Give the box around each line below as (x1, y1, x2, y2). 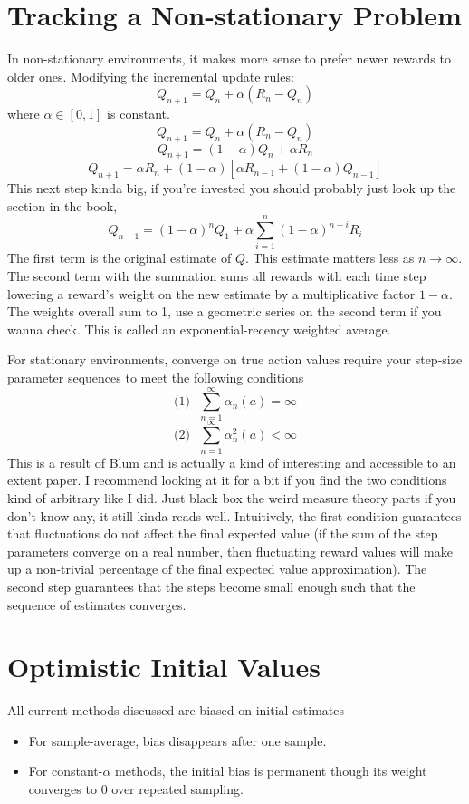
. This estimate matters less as (245, 248, 415, 267)
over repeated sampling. (111, 780, 244, 799)
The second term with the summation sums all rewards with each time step (7, 266, 426, 285)
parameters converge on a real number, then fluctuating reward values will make (7, 541, 453, 560)
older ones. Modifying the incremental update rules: (7, 66, 294, 85)
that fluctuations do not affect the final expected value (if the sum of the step (7, 524, 438, 543)
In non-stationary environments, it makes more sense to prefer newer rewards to (7, 49, 451, 68)
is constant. (107, 104, 170, 123)
